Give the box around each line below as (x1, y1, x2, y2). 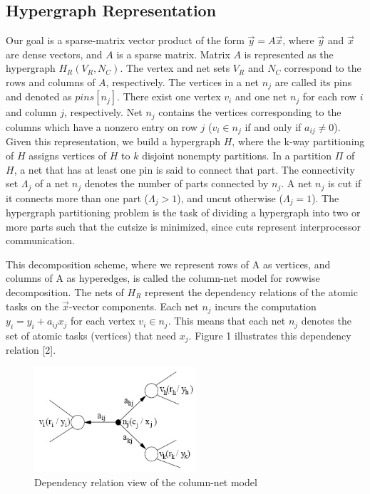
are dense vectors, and (6, 46, 103, 61)
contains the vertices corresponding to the (158, 105, 341, 120)
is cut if (327, 176, 361, 191)
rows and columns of (6, 74, 96, 89)
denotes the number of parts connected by (84, 176, 269, 191)
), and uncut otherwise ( (177, 190, 283, 205)
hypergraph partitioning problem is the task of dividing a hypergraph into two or (6, 205, 361, 220)
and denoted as (6, 89, 72, 104)
